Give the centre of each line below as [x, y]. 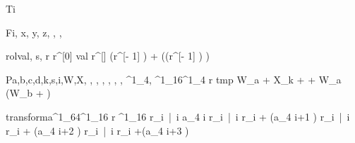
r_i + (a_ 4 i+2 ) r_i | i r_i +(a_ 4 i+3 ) [97, 130]
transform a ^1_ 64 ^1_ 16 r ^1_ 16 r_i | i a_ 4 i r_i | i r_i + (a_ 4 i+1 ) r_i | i [178, 116]
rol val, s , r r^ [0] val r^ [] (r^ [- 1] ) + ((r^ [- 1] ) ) [108, 56]
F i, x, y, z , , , [34, 32]
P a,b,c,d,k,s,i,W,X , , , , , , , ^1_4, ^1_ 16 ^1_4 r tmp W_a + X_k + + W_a [174, 79]
